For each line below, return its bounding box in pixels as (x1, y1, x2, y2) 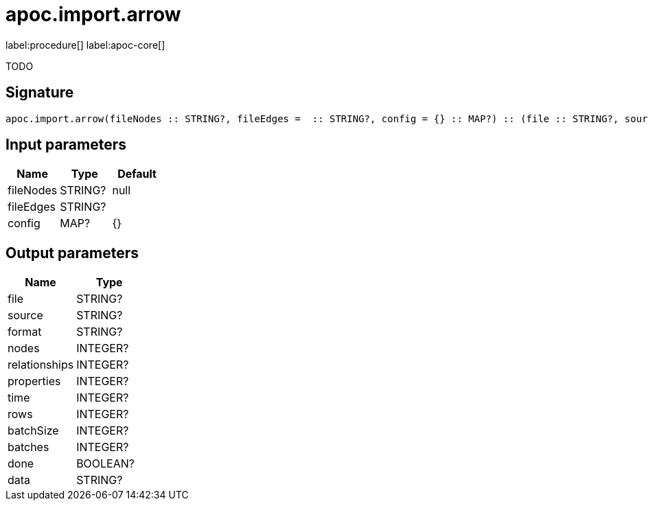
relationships (8, 358, 74, 372)
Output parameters (5, 244, 139, 262)
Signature (5, 84, 74, 102)
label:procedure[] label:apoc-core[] (5, 38, 165, 51)
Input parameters (5, 136, 127, 154)
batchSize (8, 424, 59, 438)
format (8, 325, 42, 339)
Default (117, 167, 157, 181)
